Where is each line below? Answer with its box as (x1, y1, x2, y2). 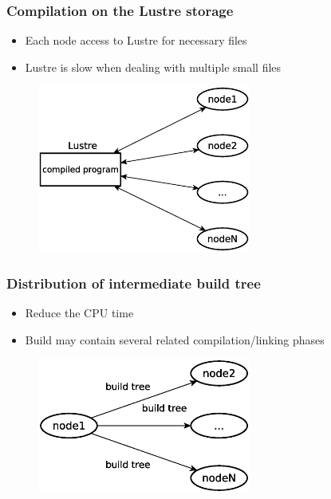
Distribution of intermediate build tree (6, 273, 261, 293)
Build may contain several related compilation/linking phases (25, 331, 325, 348)
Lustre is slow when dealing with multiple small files (25, 58, 282, 75)
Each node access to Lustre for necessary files (25, 32, 247, 49)
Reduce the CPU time (25, 304, 134, 320)
